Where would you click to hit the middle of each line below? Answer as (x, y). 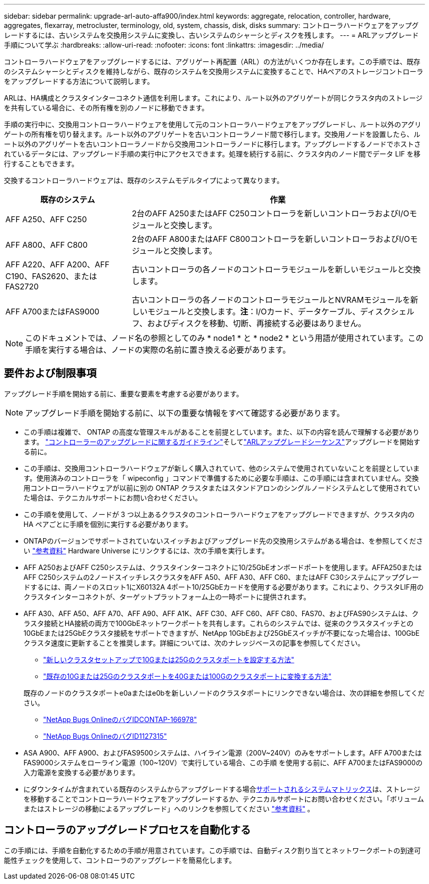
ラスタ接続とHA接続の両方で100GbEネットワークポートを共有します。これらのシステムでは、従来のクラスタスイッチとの (219, 623)
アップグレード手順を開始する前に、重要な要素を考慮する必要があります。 (124, 393)
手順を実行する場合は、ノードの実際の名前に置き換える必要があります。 (158, 350)
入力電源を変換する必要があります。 (82, 772)
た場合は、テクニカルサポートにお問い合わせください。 (113, 497)
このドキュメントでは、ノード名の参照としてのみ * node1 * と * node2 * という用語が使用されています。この (224, 338)
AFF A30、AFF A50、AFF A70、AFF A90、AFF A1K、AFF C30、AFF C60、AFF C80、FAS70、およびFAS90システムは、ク (221, 613)
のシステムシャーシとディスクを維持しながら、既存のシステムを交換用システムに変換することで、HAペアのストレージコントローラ (214, 71)
